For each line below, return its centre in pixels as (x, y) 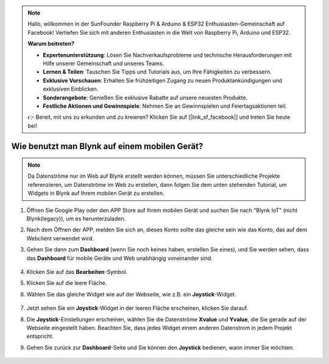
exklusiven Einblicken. (71, 89)
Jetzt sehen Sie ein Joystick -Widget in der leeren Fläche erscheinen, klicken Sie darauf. (137, 308)
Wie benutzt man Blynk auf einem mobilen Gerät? (107, 146)
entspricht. (40, 336)
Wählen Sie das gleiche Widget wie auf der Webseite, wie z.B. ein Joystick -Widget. (132, 294)
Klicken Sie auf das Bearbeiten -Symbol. (77, 272)
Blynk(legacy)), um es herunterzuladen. (76, 219)
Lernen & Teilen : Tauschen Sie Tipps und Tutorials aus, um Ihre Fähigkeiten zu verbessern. (157, 72)
